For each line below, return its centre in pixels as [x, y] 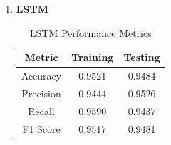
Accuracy [41, 76]
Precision [41, 93]
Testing [142, 57]
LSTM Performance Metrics [90, 32]
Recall [41, 111]
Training [93, 57]
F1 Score [41, 128]
